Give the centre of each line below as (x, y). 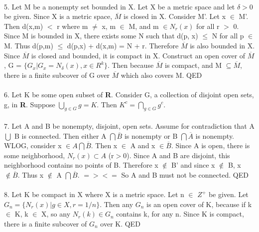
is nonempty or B (151, 135)
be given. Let (228, 194)
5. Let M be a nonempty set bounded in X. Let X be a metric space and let (120, 6)
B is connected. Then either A (60, 135)
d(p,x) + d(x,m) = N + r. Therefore (123, 45)
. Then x (104, 145)
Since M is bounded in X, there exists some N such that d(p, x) (101, 36)
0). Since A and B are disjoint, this (177, 155)
